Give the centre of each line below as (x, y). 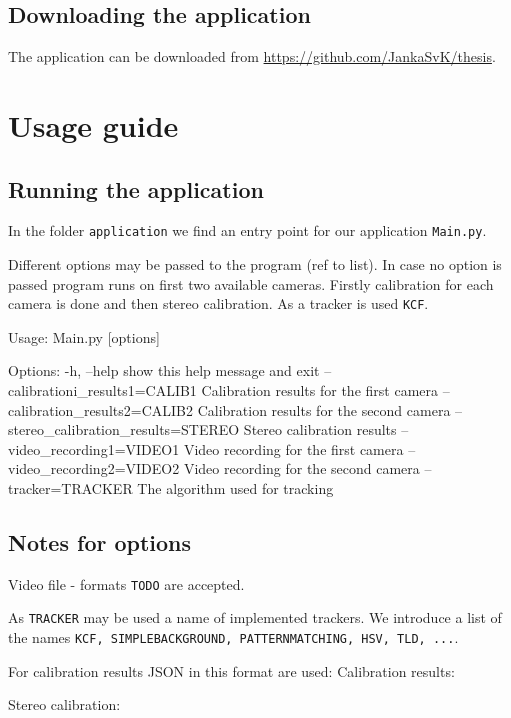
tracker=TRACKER (70, 488)
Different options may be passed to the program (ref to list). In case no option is (255, 264)
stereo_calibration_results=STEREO (124, 429)
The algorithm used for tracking (235, 488)
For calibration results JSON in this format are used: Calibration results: (231, 670)
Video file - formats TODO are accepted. (126, 583)
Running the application (136, 188)
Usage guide (93, 124)
